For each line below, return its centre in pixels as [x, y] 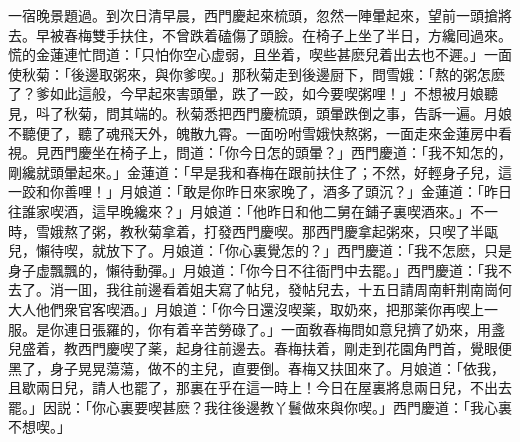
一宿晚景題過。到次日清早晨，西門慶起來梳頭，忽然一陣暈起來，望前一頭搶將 [260, 15]
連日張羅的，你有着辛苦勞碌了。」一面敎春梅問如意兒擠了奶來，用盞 [284, 328]
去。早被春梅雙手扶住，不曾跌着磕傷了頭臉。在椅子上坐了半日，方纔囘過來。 [260, 34]
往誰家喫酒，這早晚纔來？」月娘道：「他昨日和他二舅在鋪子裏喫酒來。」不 [246, 210]
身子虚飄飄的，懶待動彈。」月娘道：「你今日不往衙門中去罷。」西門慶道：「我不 [260, 269]
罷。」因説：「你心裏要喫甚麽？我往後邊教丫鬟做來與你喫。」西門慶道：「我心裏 [260, 406]
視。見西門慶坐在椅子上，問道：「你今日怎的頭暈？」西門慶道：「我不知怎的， [260, 152]
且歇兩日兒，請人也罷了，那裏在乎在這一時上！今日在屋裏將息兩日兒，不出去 [260, 387]
